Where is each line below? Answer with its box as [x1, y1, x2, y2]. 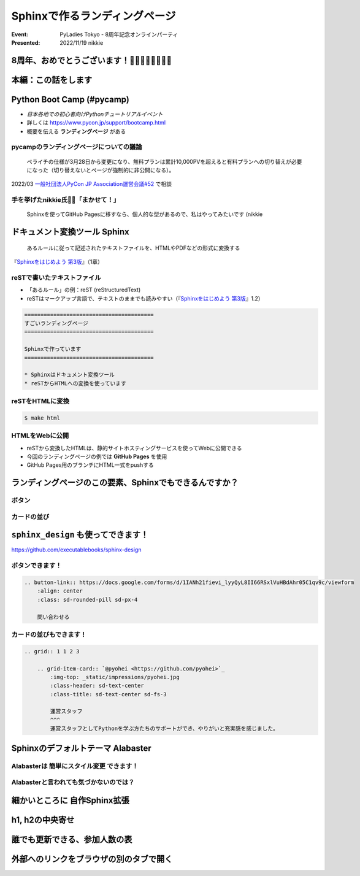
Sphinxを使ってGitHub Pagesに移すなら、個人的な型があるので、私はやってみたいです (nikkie [26, 210, 263, 218]
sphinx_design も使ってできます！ [11, 529, 149, 540]
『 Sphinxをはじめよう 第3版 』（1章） [11, 258, 104, 266]
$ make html [24, 414, 61, 421]
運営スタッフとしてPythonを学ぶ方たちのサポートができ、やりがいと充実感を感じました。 [50, 725, 279, 732]
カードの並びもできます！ [11, 630, 87, 639]
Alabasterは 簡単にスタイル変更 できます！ [11, 761, 139, 770]
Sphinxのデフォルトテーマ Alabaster [11, 743, 151, 753]
